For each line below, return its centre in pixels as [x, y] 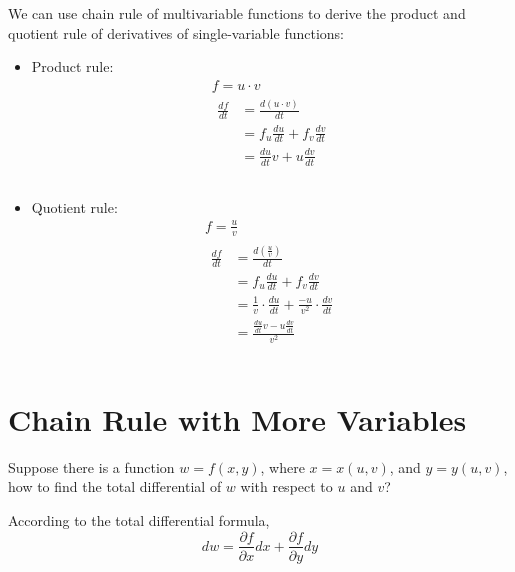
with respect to [286, 486]
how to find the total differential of [115, 486]
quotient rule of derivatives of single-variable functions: [176, 32]
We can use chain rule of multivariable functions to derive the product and [237, 13]
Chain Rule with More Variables [237, 418]
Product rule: [72, 66]
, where [282, 466]
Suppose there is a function [91, 466]
